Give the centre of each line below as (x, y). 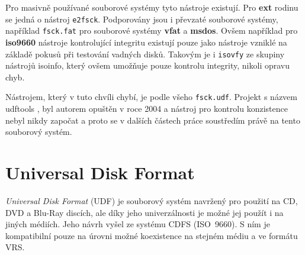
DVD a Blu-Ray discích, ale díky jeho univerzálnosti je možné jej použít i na (145, 212)
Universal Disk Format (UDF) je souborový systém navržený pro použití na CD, (152, 200)
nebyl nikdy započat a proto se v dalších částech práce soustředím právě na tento (153, 120)
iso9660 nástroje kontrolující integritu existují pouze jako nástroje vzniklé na (146, 42)
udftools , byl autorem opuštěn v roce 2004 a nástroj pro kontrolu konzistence (147, 108)
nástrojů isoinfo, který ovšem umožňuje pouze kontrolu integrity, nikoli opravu (147, 65)
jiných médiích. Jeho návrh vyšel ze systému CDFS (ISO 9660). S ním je (138, 224)
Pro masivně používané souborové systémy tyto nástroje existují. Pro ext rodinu (152, 7)
